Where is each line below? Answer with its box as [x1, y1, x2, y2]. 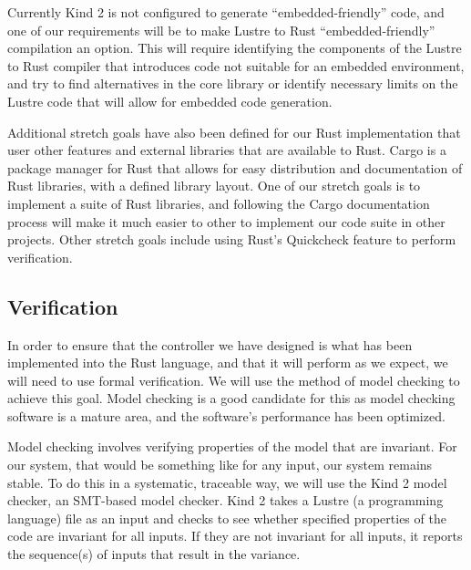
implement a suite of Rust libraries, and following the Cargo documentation [7, 193, 430, 212]
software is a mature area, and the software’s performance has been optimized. [7, 406, 445, 425]
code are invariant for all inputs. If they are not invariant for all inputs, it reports [7, 526, 463, 545]
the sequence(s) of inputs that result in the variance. [7, 544, 301, 564]
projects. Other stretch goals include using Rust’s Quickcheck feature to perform [7, 230, 456, 249]
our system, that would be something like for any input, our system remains [7, 455, 433, 474]
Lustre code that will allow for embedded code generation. [7, 91, 333, 110]
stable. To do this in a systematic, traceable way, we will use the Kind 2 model [7, 472, 447, 492]
